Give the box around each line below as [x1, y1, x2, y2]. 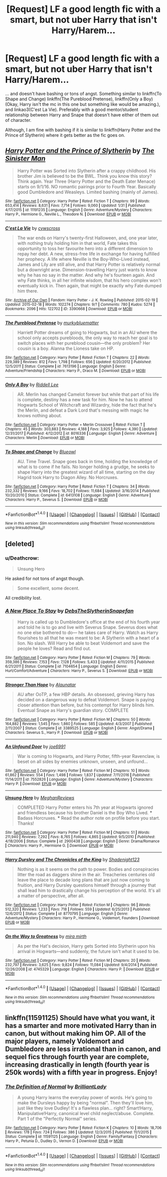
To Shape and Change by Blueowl [5, 449, 76, 455]
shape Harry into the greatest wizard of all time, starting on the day [17, 469, 155, 475]
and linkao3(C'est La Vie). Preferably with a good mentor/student [5, 106, 139, 112]
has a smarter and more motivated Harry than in [5, 1022, 157, 1030]
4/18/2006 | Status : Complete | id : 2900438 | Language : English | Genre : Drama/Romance [5, 838, 160, 844]
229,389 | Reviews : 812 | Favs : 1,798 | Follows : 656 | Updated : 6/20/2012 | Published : [5, 359, 152, 364]
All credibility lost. [5, 595, 42, 601]
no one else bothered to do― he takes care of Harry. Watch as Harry [17, 629, 159, 635]
